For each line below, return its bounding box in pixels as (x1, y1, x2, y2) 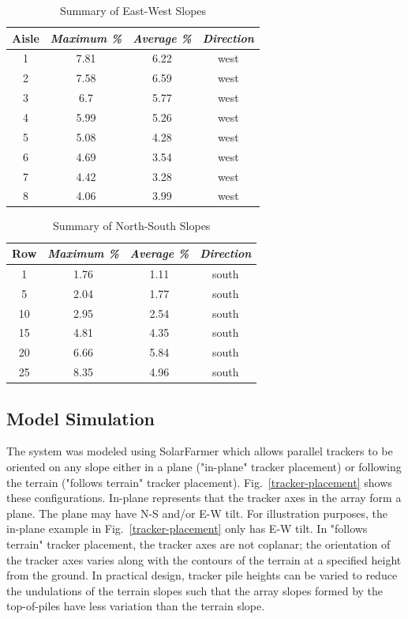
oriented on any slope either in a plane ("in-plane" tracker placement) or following (6, 458, 402, 474)
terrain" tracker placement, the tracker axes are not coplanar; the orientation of (6, 535, 391, 552)
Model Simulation (6, 406, 155, 430)
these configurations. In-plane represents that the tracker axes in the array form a (6, 489, 402, 506)
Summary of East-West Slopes (59, 2, 207, 18)
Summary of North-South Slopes (53, 217, 211, 234)
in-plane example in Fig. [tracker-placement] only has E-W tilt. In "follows (6, 520, 368, 537)
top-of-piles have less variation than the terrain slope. (6, 598, 265, 614)
